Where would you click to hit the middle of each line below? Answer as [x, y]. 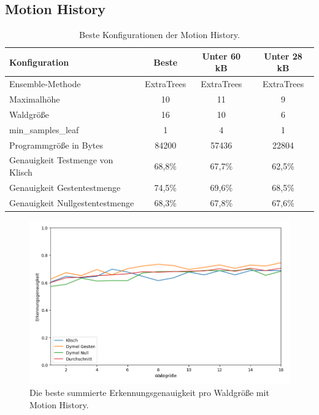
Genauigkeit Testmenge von [61, 160]
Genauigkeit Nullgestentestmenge [72, 202]
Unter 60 [221, 56]
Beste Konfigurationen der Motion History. [159, 35]
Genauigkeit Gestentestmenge [65, 187]
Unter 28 [283, 56]
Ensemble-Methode [45, 84]
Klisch [21, 172]
